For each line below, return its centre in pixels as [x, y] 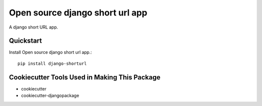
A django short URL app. [33, 27]
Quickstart [25, 41]
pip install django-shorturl [52, 63]
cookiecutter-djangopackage [50, 96]
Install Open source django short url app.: [50, 52]
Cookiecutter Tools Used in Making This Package [85, 77]
